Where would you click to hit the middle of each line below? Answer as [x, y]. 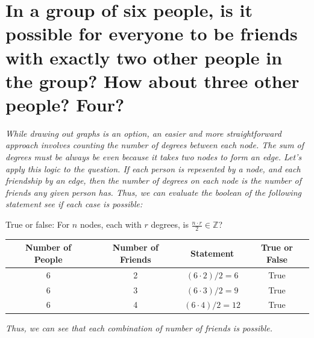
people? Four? [65, 104]
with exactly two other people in [144, 57]
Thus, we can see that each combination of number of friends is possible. [139, 327]
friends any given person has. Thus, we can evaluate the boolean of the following [153, 192]
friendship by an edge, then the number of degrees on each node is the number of [153, 180]
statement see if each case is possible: [74, 204]
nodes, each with [111, 224]
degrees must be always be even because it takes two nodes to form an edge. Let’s [154, 157]
